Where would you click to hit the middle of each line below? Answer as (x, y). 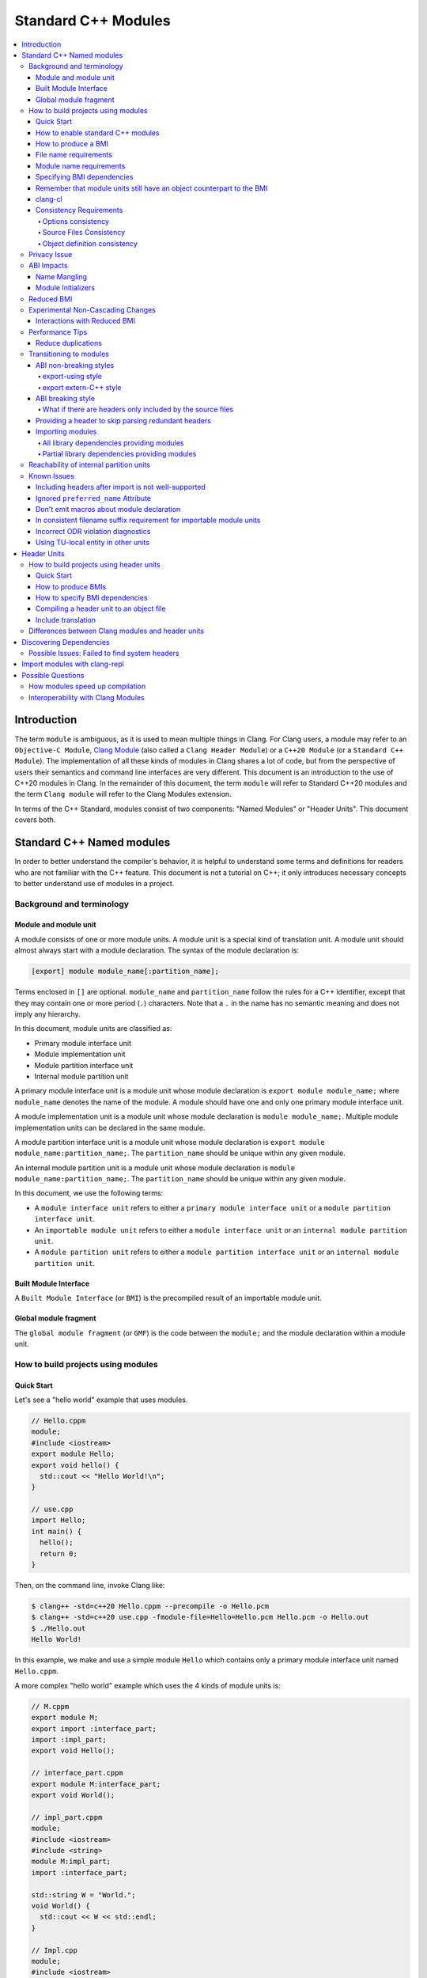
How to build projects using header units (95, 564)
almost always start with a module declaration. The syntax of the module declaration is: (157, 950)
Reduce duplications (69, 343)
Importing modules (66, 432)
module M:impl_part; (71, 1862)
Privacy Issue (51, 254)
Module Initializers (65, 288)
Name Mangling (61, 276)
